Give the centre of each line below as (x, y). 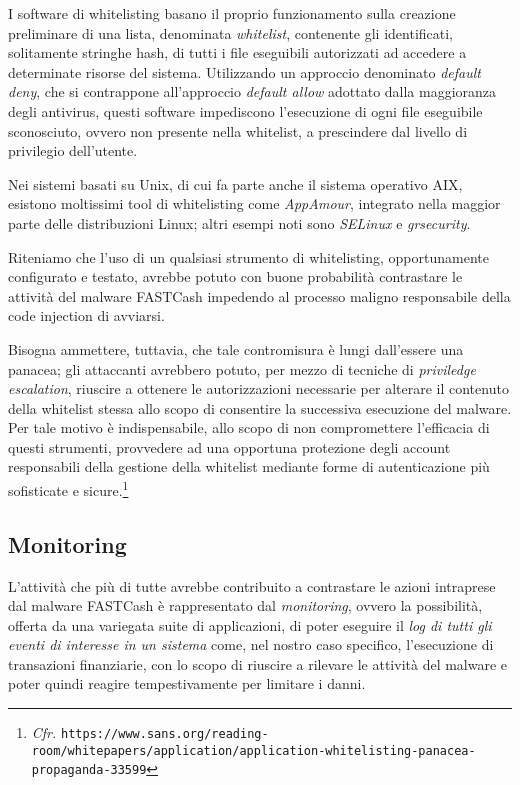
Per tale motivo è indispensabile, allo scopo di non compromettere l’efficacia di (249, 427)
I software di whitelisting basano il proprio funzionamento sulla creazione (232, 13)
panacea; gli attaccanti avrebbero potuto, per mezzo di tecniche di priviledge (242, 368)
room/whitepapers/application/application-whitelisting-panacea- (253, 750)
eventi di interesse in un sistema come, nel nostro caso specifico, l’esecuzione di (251, 644)
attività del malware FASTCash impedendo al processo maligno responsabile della (259, 295)
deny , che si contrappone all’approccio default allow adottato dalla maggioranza (252, 91)
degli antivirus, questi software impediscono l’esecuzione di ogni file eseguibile (245, 110)
